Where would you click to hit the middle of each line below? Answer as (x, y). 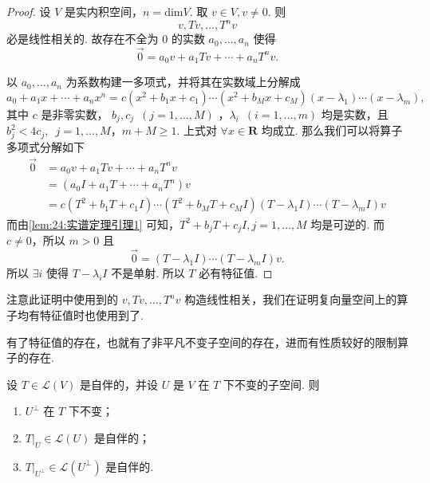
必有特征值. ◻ (236, 272)
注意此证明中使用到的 (62, 299)
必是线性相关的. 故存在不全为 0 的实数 (106, 39)
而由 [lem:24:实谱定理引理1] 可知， (93, 224)
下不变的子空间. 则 (271, 384)
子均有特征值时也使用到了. (75, 314)
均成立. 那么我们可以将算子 (332, 130)
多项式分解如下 (45, 147)
